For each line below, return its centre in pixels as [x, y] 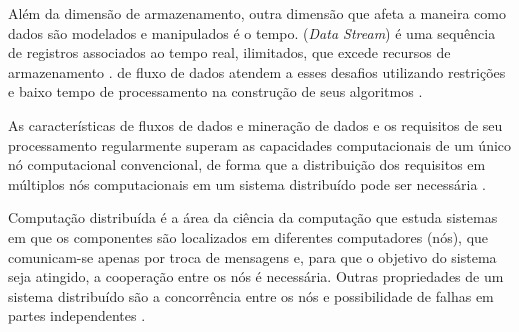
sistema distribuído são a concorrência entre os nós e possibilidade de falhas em [251, 295]
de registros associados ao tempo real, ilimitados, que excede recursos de [229, 52]
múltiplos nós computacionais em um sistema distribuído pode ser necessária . [247, 183]
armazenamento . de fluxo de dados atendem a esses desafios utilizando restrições [257, 71]
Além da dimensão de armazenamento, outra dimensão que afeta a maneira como [257, 13]
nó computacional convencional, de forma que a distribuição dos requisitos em [247, 164]
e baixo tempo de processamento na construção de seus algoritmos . [215, 91]
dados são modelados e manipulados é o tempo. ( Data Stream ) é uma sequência [252, 32]
